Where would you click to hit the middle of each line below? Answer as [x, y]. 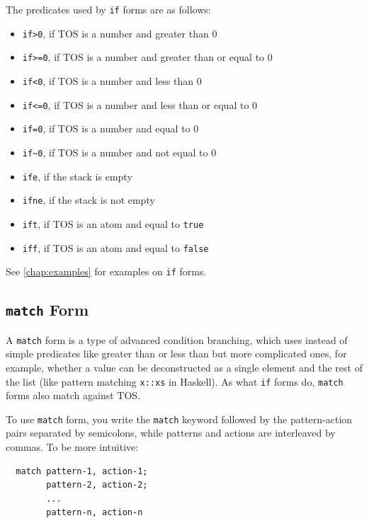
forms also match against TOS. [73, 395]
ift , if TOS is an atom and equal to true [113, 223]
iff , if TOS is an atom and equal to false [115, 247]
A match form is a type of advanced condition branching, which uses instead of [177, 339]
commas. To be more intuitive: [72, 447]
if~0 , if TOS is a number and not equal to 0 [119, 152]
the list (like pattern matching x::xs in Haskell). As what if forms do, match [175, 381]
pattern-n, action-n [95, 513]
